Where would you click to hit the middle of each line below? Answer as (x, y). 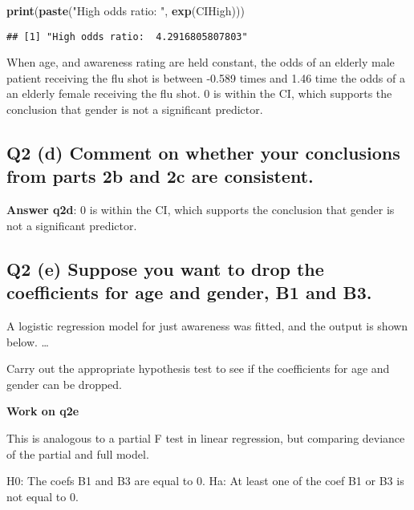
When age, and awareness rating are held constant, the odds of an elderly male (201, 62)
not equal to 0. (43, 496)
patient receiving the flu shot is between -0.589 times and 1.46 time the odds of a (206, 77)
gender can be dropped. (64, 384)
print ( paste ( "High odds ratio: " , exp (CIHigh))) (126, 10)
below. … (28, 341)
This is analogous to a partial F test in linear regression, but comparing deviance (206, 437)
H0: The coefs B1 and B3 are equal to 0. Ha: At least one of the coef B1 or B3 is (205, 481)
